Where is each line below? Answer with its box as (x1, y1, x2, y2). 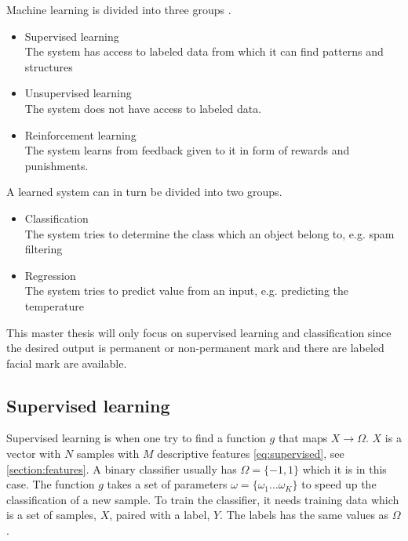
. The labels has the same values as (220, 507, 389, 523)
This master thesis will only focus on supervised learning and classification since (6, 324, 392, 340)
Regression (24, 267, 76, 283)
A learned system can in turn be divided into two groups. (6, 183, 282, 200)
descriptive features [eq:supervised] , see (157, 445, 344, 462)
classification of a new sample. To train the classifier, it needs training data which (6, 491, 399, 507)
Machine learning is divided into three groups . (6, 2, 231, 17)
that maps (278, 430, 328, 446)
